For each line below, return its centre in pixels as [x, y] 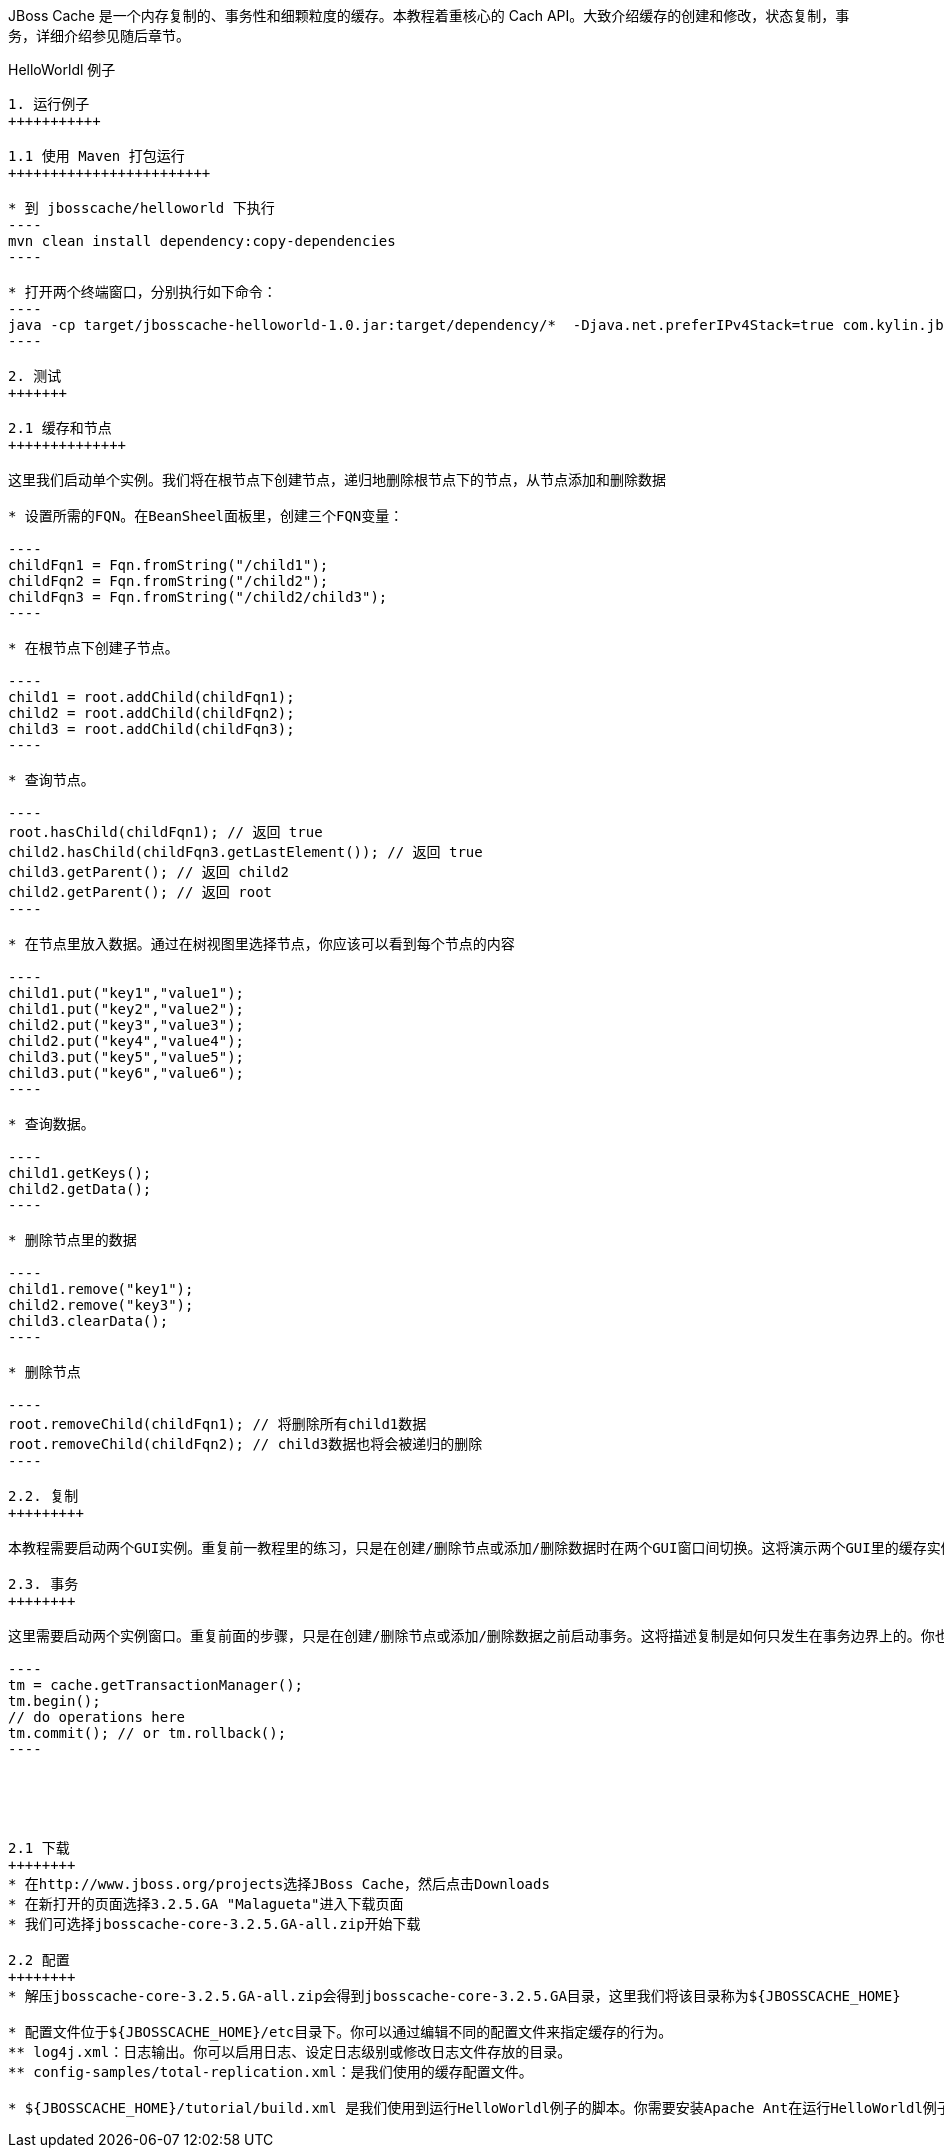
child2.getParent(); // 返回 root [140, 892]
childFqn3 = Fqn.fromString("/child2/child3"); [198, 597]
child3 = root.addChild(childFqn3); [151, 729]
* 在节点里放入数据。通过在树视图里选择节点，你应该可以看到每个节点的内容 [261, 944]
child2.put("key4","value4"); [126, 1041]
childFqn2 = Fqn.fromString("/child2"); [168, 581]
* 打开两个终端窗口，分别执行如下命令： [142, 292]
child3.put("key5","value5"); [126, 1057]
